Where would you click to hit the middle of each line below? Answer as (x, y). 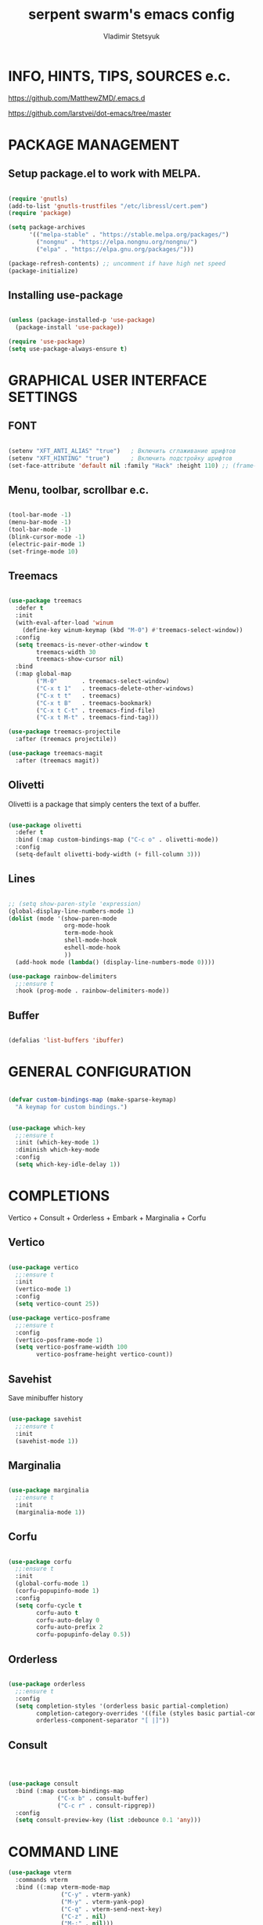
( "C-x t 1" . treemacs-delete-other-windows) (115, 689)
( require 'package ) (40, 214)
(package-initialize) (43, 271)
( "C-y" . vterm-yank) (96, 1894)
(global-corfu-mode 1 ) (52, 1583)
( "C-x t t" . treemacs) (79, 696)
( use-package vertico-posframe (59, 1318)
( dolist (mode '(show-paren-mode (63, 919)
